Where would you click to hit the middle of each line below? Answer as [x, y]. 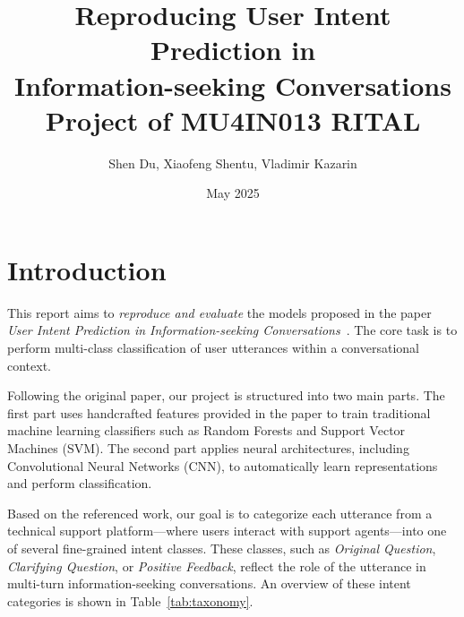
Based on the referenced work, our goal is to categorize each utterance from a [220, 513]
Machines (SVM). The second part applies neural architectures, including [208, 447]
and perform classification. [80, 483]
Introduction [87, 269]
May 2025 [233, 193]
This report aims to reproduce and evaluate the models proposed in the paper [219, 312]
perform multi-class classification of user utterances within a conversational [213, 347]
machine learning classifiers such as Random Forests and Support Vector [206, 430]
